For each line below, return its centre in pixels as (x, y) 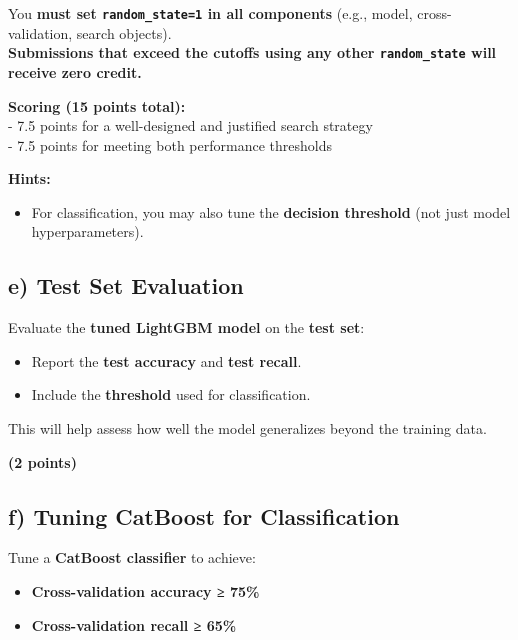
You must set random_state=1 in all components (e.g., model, (210, 13)
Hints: (29, 178)
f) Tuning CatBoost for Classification (204, 515)
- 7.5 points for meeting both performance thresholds (170, 144)
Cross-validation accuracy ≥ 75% (145, 591)
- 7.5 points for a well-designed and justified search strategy (190, 125)
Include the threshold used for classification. (171, 394)
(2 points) (42, 461)
